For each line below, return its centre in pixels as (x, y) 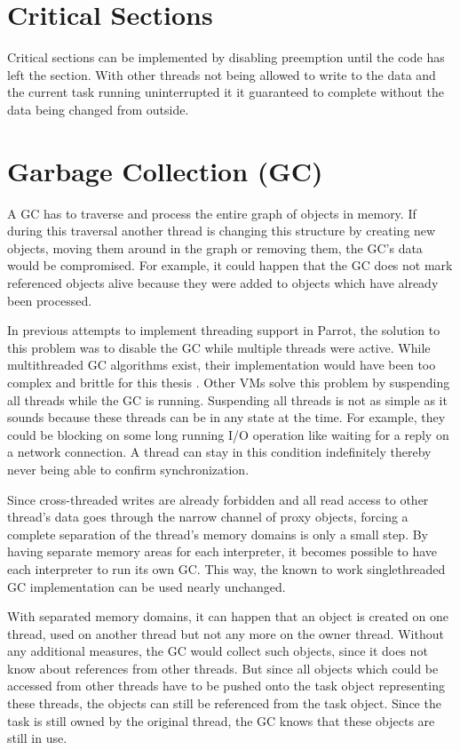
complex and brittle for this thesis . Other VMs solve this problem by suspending (229, 382)
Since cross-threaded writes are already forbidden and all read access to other (218, 499)
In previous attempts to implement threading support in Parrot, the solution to (224, 330)
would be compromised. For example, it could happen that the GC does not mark (230, 265)
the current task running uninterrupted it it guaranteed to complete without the (226, 92)
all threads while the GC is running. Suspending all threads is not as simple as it (227, 399)
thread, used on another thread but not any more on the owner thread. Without (226, 633)
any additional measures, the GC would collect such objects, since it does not (218, 651)
